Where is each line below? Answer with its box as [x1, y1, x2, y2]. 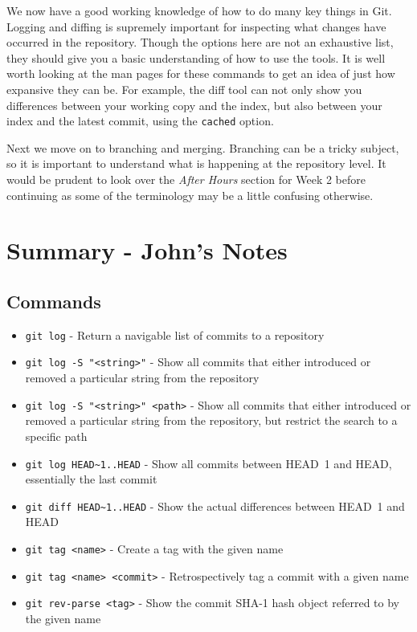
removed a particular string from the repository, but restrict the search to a [25, 412, 398, 429]
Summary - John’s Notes [6, 234, 288, 267]
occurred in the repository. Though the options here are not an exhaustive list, [6, 34, 394, 51]
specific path [25, 427, 88, 444]
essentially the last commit [25, 471, 157, 487]
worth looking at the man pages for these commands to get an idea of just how [6, 65, 395, 82]
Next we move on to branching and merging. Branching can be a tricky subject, [6, 139, 399, 156]
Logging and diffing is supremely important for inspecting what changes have [6, 18, 386, 35]
